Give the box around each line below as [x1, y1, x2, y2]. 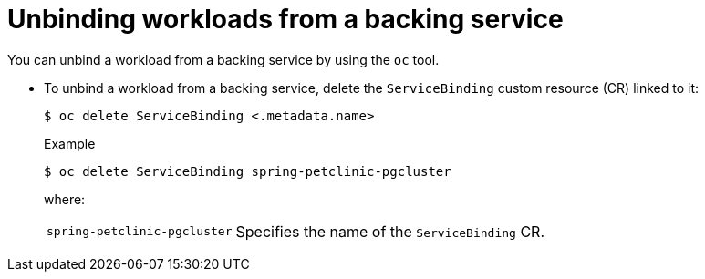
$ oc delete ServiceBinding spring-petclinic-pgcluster [44, 163, 451, 179]
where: [44, 191, 86, 207]
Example [44, 135, 96, 151]
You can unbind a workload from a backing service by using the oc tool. [7, 51, 440, 67]
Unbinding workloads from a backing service [7, 4, 564, 35]
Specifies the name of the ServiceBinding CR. [235, 222, 544, 241]
